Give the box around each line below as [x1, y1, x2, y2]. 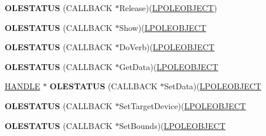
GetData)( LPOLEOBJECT [119, 60, 219, 72]
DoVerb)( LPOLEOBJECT [119, 41, 215, 53]
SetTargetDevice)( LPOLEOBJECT [119, 99, 246, 111]
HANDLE [5, 80, 40, 92]
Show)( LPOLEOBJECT [119, 21, 206, 33]
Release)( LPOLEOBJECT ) [119, 2, 217, 13]
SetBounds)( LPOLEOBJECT [119, 119, 226, 131]
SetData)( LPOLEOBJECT [164, 80, 261, 92]
